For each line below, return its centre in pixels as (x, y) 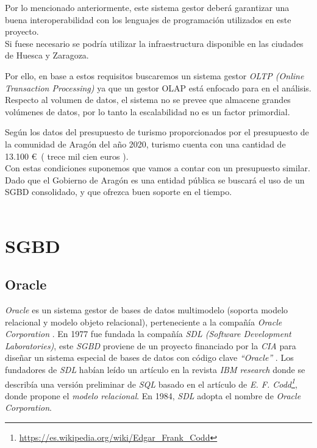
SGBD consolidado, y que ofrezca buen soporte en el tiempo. (119, 192)
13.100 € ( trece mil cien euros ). (67, 156)
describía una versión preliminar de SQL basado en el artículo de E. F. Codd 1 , (151, 383)
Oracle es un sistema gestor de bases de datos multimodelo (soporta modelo (147, 310)
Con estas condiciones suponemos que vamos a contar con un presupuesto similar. (158, 168)
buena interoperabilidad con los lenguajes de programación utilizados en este (148, 19)
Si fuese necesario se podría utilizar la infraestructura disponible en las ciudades (154, 43)
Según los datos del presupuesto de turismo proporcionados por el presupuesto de (157, 132)
